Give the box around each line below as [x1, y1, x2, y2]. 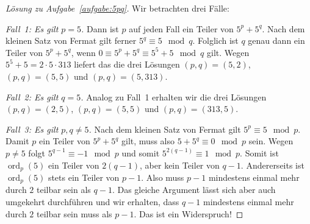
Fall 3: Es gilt [5, 122, 59, 135]
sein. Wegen [248, 135, 294, 147]
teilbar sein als [36, 183, 91, 196]
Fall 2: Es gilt [5, 90, 59, 103]
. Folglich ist [192, 34, 239, 47]
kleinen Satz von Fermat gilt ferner [5, 34, 137, 47]
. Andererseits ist [240, 158, 305, 171]
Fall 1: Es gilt [5, 22, 59, 35]
